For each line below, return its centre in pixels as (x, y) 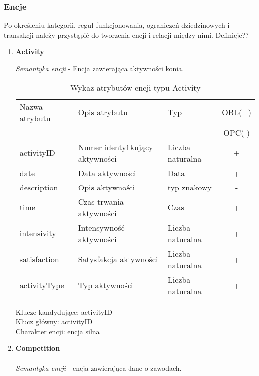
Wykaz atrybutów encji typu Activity (135, 87)
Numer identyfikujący (116, 147)
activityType (42, 285)
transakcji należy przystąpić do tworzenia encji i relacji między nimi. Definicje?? (126, 35)
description (39, 187)
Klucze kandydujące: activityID (64, 311)
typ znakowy (190, 187)
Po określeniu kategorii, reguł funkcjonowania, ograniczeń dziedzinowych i (117, 25)
